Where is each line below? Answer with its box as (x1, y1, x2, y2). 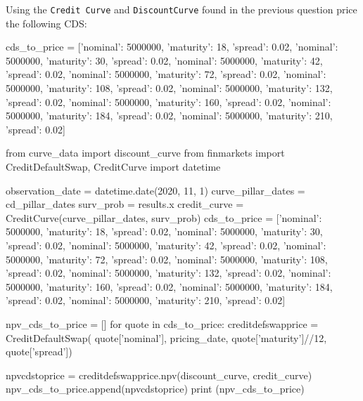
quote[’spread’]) (6, 344, 72, 359)
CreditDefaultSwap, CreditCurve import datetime (6, 159, 221, 173)
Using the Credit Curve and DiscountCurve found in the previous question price (6, 2, 357, 16)
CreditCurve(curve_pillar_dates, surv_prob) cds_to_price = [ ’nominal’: (6, 210, 322, 225)
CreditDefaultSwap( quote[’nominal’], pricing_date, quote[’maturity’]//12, (6, 330, 327, 345)
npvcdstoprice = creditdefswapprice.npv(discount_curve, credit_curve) (6, 367, 312, 382)
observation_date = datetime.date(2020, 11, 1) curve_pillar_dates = (6, 183, 305, 197)
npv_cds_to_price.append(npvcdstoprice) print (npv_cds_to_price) (6, 381, 305, 396)
